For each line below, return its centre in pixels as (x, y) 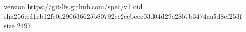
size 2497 (17, 25)
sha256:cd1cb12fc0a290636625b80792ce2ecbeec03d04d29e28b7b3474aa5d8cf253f (123, 16)
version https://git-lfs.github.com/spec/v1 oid (73, 6)
